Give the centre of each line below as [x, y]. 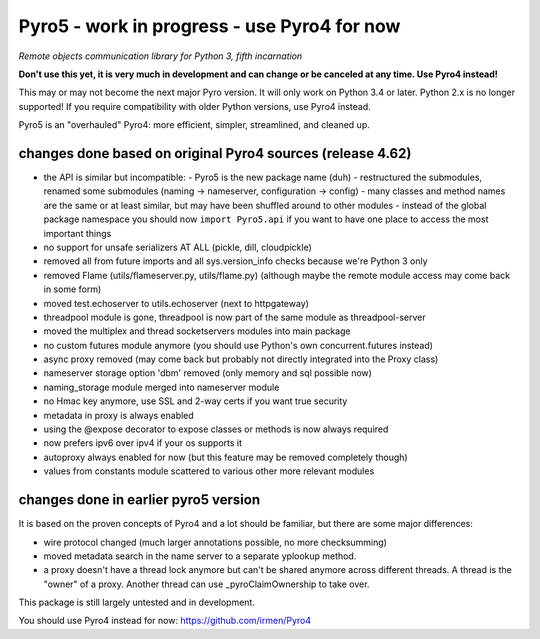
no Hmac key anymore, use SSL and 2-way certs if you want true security [195, 401]
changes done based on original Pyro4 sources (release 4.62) [215, 153]
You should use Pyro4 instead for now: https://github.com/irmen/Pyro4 [165, 621]
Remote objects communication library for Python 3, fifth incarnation [160, 56]
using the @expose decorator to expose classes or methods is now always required [216, 429]
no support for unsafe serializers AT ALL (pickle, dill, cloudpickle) [177, 247]
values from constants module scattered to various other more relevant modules [209, 471]
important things [77, 233]
